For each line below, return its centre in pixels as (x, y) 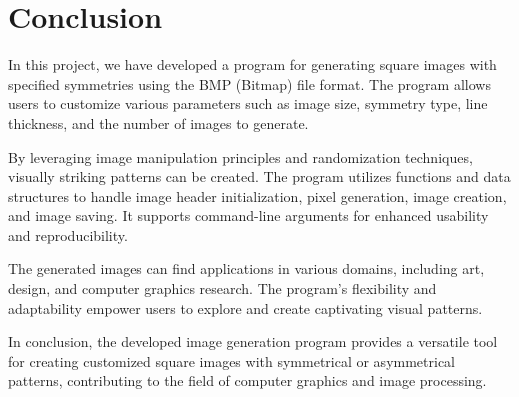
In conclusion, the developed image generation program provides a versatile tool (253, 341)
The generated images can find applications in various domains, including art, (246, 268)
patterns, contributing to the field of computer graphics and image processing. (247, 380)
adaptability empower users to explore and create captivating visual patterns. (245, 307)
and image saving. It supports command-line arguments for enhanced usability (248, 215)
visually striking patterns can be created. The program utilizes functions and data (259, 176)
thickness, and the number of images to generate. (158, 122)
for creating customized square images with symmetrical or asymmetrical (232, 360)
